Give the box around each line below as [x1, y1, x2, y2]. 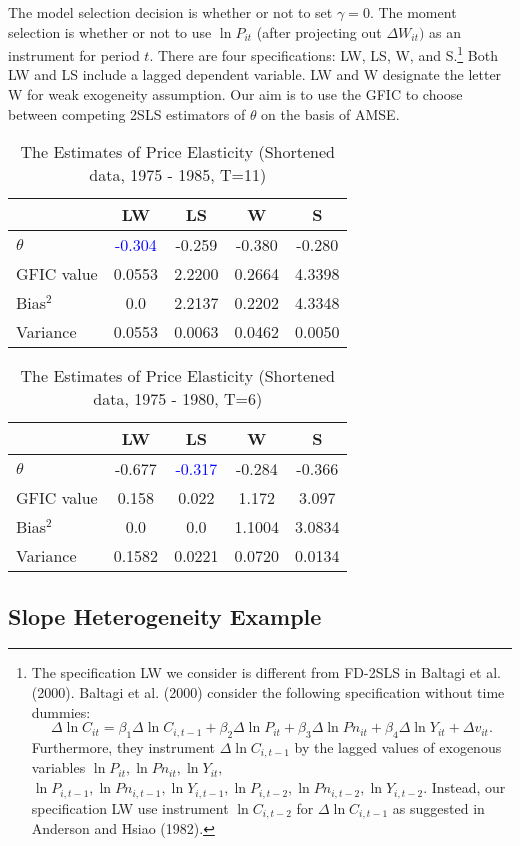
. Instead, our [423, 777, 506, 798]
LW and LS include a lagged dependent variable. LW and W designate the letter [8, 64, 502, 85]
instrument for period [8, 44, 140, 65]
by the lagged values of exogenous [294, 737, 502, 757]
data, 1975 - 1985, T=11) [89, 163, 267, 187]
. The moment [369, 2, 457, 22]
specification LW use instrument [31, 797, 229, 818]
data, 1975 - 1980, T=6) [93, 387, 263, 411]
